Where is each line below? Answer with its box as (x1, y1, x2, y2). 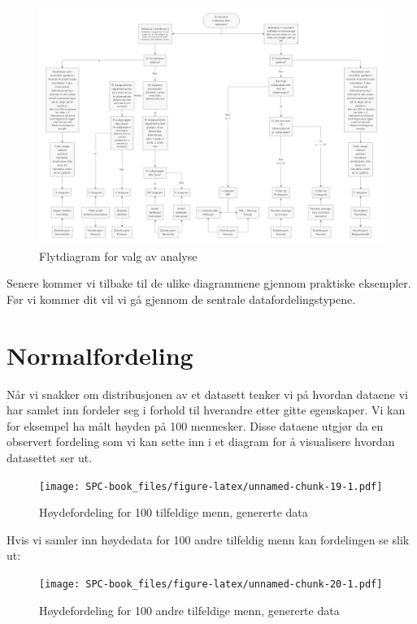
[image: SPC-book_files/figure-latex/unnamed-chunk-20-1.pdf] (39, 578, 383, 591)
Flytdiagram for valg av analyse (39, 247, 198, 264)
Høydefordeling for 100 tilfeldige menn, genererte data (39, 504, 308, 521)
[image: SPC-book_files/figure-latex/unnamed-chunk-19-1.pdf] (39, 480, 383, 492)
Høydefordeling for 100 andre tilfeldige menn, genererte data (39, 601, 340, 618)
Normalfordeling (7, 338, 193, 371)
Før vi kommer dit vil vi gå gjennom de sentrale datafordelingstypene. (7, 290, 356, 307)
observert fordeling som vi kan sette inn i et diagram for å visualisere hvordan (7, 433, 395, 450)
